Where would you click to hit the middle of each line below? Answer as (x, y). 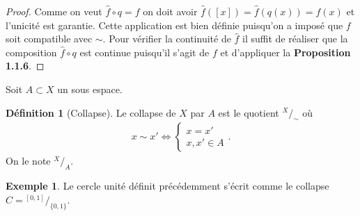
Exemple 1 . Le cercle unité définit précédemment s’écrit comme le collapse (167, 186)
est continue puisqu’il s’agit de (144, 52)
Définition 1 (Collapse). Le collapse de (91, 112)
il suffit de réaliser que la (295, 39)
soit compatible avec (49, 39)
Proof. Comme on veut (54, 11)
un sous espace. (90, 89)
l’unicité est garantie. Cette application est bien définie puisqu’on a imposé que (174, 25)
